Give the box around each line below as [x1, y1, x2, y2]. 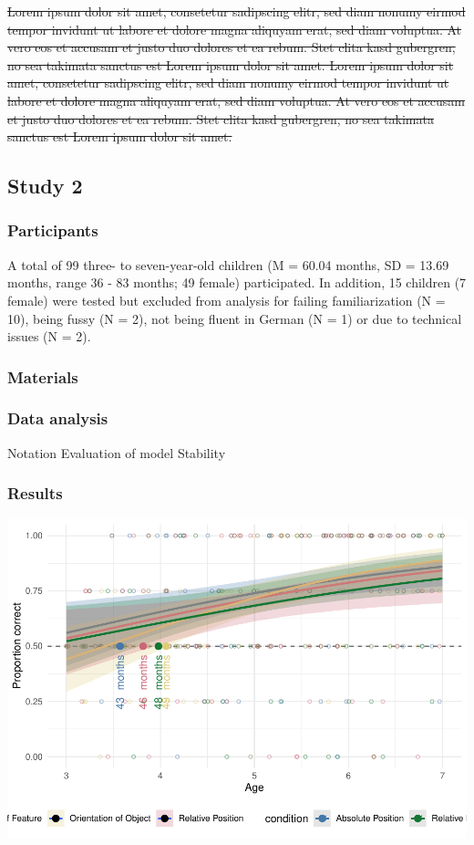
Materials [7, 365, 78, 388]
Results [7, 482, 63, 505]
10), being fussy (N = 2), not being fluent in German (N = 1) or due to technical [7, 308, 462, 328]
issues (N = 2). [7, 327, 91, 346]
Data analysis [7, 407, 108, 430]
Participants [7, 219, 98, 242]
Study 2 [7, 172, 83, 200]
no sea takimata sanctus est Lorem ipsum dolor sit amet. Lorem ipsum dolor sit [7, 55, 454, 74]
